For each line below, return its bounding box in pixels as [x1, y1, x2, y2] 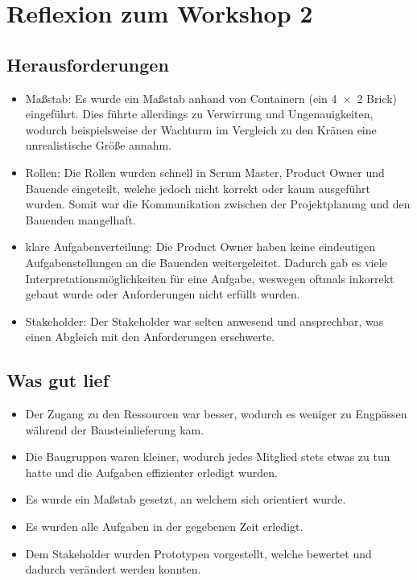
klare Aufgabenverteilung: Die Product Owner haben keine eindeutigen [25, 238, 376, 255]
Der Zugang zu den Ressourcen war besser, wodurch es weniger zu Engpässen [25, 405, 407, 422]
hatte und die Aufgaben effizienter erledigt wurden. [25, 463, 278, 480]
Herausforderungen [6, 51, 169, 76]
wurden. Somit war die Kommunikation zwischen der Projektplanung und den [25, 195, 411, 212]
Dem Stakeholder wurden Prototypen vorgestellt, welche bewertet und [25, 545, 372, 561]
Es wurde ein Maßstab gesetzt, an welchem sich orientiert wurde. [25, 491, 346, 508]
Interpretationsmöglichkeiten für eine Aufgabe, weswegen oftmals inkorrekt [25, 269, 394, 286]
